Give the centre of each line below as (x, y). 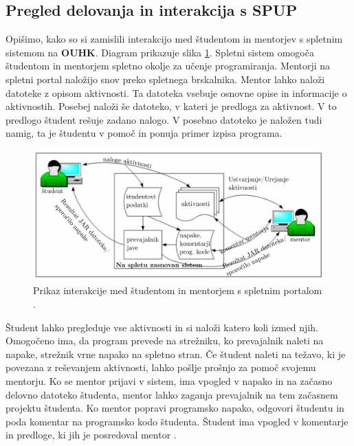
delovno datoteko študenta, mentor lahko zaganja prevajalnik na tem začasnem (172, 394)
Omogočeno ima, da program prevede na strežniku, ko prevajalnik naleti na (165, 341)
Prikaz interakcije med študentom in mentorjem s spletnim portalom (178, 290)
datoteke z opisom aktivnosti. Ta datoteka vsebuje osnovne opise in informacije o (176, 92)
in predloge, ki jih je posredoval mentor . (91, 435)
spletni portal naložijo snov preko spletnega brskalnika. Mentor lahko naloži (165, 79)
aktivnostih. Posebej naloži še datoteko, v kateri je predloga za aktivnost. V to (171, 106)
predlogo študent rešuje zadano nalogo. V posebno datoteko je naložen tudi (164, 119)
